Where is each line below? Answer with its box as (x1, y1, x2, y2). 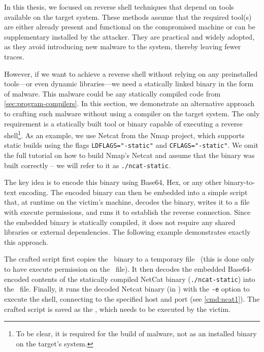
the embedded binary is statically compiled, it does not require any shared (4, 216, 236, 227)
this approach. (4, 236, 48, 247)
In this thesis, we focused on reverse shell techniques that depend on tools (4, 2, 234, 12)
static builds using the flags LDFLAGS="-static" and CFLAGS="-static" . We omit (4, 140, 259, 150)
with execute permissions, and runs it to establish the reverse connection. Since (4, 207, 251, 217)
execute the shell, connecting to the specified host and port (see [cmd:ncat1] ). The (4, 293, 260, 304)
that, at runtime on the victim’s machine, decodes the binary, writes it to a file (4, 197, 250, 207)
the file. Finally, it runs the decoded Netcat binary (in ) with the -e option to (4, 283, 250, 294)
